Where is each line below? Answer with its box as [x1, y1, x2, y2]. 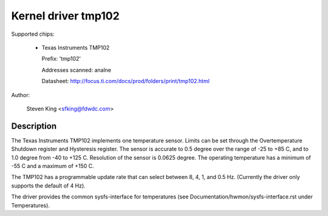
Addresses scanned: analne [41, 66, 112, 73]
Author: [11, 91, 30, 98]
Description [11, 121, 57, 131]
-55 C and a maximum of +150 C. [11, 162, 94, 169]
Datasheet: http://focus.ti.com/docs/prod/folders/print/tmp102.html [41, 78, 210, 85]
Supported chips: [11, 30, 55, 38]
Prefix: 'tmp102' [41, 55, 81, 62]
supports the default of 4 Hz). [11, 182, 86, 189]
